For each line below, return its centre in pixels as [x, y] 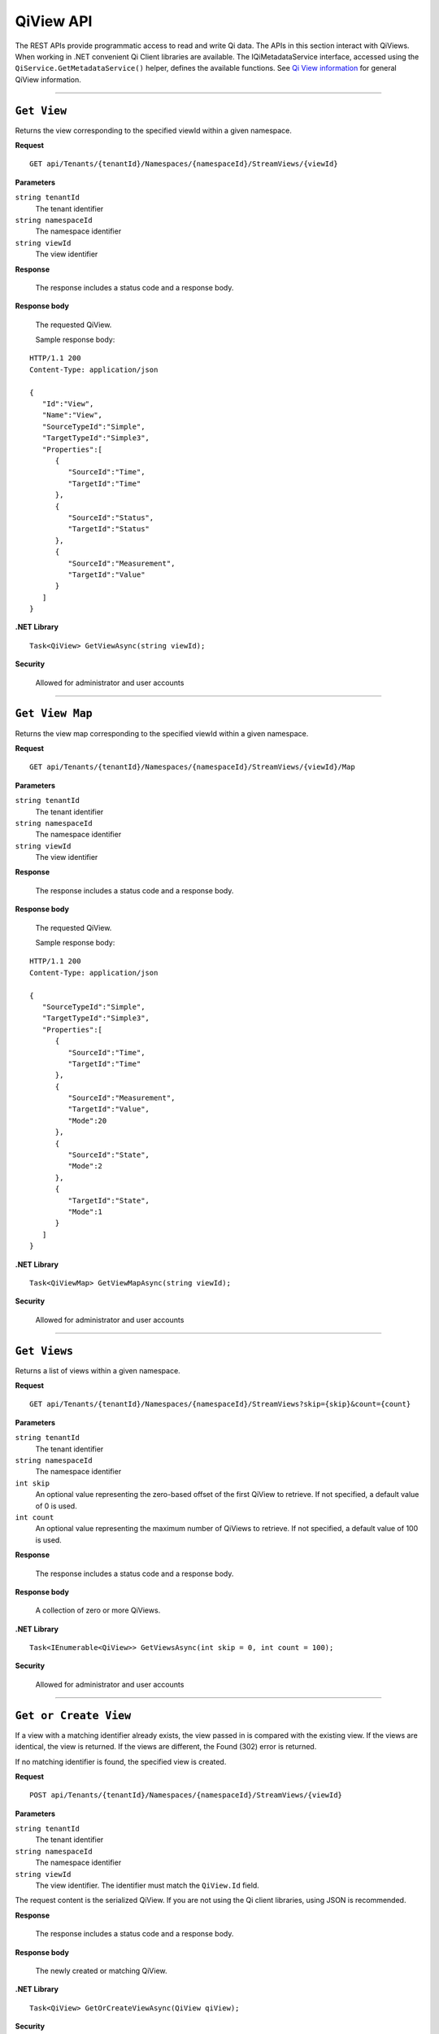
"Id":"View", [68, 404]
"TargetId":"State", [109, 1200]
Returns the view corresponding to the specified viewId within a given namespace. [154, 130]
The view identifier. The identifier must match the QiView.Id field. [147, 1886]
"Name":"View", [72, 415]
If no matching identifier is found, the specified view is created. [121, 1761]
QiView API [54, 21]
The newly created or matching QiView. [101, 1971]
